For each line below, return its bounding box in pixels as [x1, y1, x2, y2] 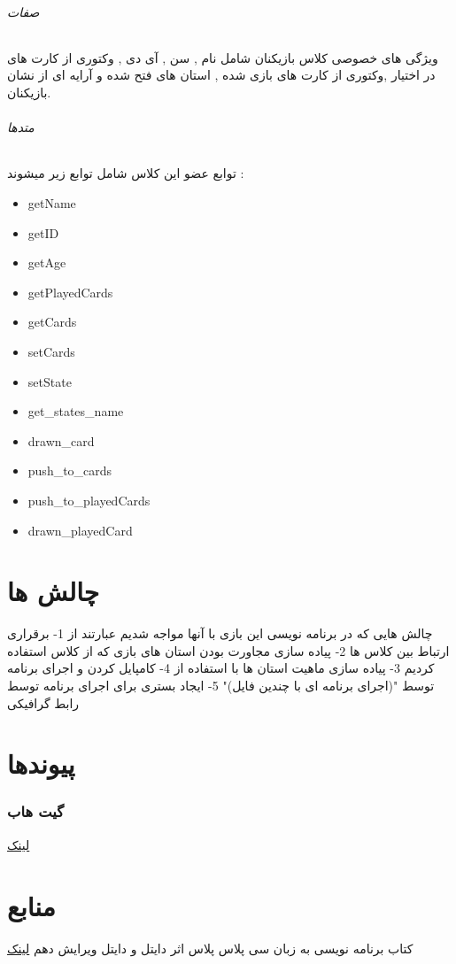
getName [27, 193, 76, 212]
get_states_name [27, 402, 124, 420]
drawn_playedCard [27, 521, 133, 539]
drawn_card [27, 431, 95, 450]
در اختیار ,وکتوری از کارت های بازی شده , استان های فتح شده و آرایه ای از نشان [7, 66, 436, 84]
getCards [27, 312, 77, 331]
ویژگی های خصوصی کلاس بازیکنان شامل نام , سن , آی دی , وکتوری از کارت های [7, 48, 438, 66]
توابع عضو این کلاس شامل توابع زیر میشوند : [7, 164, 244, 182]
